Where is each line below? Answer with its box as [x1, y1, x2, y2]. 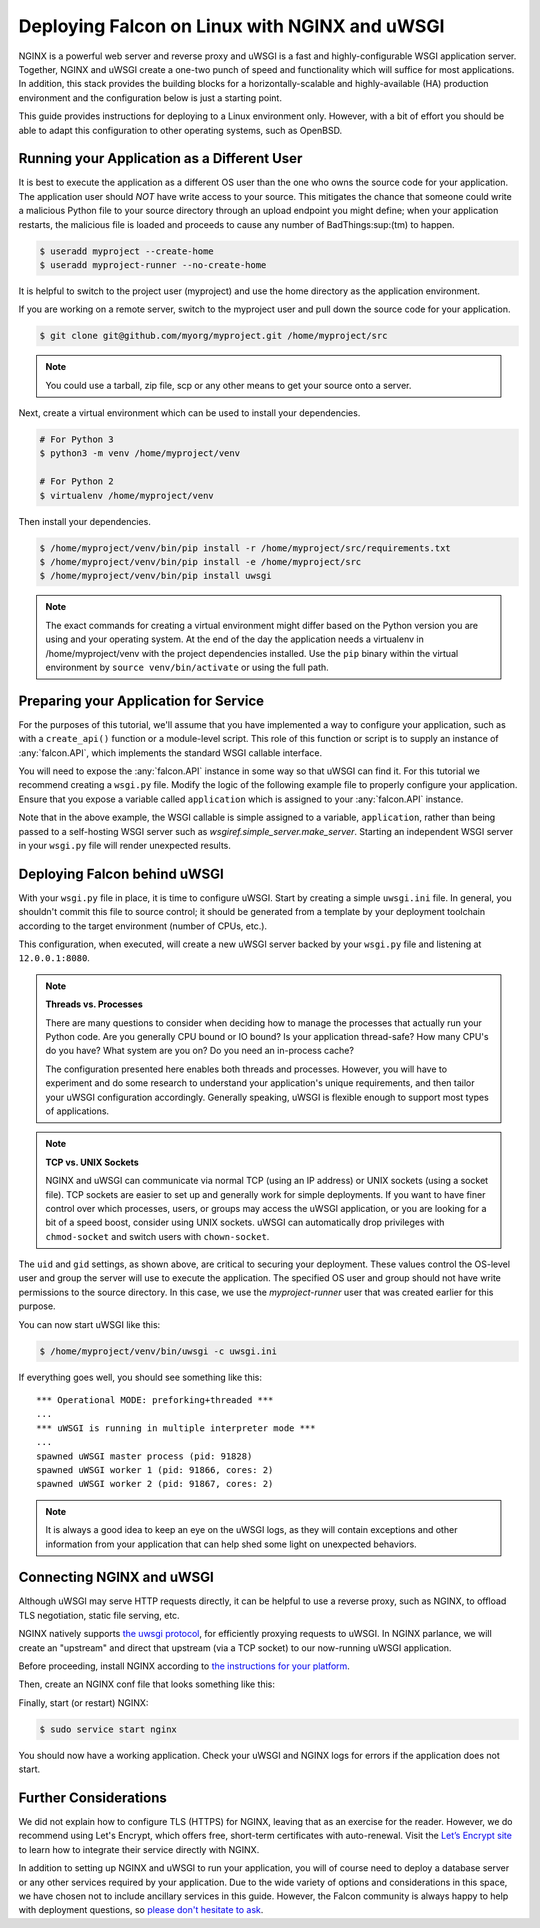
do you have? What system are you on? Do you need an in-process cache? [45, 1045, 355, 1057]
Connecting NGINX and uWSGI [18, 1569, 214, 1586]
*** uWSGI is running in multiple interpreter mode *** [36, 1422, 316, 1434]
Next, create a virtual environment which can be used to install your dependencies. [18, 407, 361, 419]
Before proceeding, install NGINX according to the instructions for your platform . [18, 1660, 350, 1672]
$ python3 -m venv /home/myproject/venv [39, 448, 240, 459]
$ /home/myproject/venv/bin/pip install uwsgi [39, 570, 272, 582]
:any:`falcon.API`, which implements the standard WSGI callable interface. [18, 746, 323, 759]
